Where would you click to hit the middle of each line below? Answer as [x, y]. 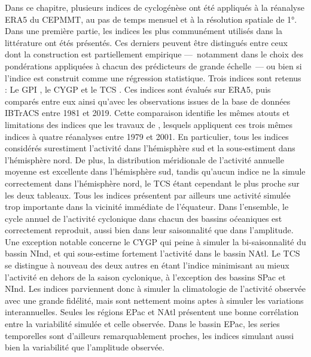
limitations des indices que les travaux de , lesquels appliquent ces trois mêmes [149, 124]
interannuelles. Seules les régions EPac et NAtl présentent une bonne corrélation [152, 312]
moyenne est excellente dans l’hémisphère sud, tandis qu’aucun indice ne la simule [155, 171]
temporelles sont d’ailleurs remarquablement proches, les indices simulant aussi [150, 335]
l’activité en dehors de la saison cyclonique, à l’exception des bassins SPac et [145, 277]
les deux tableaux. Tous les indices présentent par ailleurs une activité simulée [148, 195]
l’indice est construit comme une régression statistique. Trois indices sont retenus [153, 77]
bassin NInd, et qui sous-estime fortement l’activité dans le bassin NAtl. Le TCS [153, 253]
